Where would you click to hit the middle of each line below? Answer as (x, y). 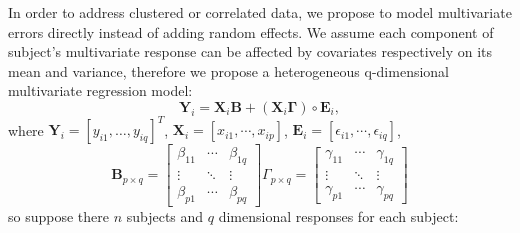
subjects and (165, 216)
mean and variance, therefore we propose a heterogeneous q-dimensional (229, 70)
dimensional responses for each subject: (338, 216)
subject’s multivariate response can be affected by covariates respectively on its (250, 51)
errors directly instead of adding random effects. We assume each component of (251, 31)
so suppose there (58, 216)
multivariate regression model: (100, 90)
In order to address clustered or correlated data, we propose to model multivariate (260, 12)
